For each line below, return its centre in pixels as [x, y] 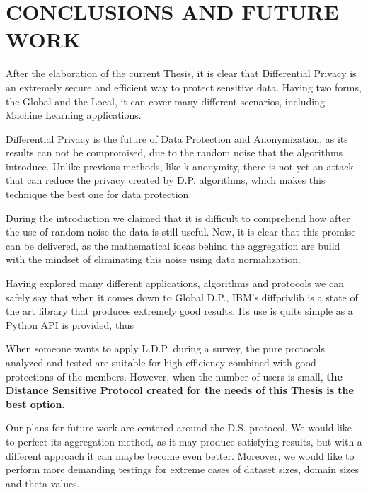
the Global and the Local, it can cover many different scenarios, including [165, 101]
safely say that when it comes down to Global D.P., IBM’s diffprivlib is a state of [182, 297]
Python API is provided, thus [70, 324]
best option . [35, 404]
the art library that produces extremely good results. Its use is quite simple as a [179, 311]
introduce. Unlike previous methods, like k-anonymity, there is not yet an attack [180, 166]
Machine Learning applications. [74, 115]
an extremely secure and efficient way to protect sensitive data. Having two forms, [184, 87]
